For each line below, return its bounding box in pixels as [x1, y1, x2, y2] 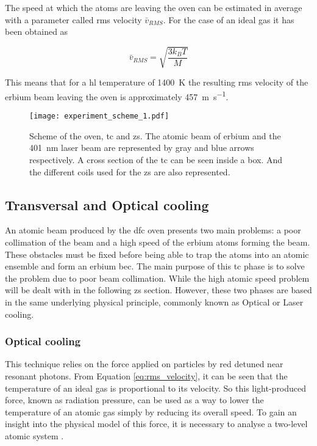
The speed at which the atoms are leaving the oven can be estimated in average [5, 1, 302, 13]
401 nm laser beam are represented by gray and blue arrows [29, 141, 254, 154]
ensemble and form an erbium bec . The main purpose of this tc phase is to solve [5, 260, 305, 272]
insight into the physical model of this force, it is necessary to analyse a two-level [5, 417, 308, 430]
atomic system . [5, 429, 64, 442]
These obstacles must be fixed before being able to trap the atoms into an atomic [5, 247, 309, 260]
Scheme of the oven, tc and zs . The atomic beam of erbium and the [29, 129, 281, 142]
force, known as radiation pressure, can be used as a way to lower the [5, 393, 264, 406]
